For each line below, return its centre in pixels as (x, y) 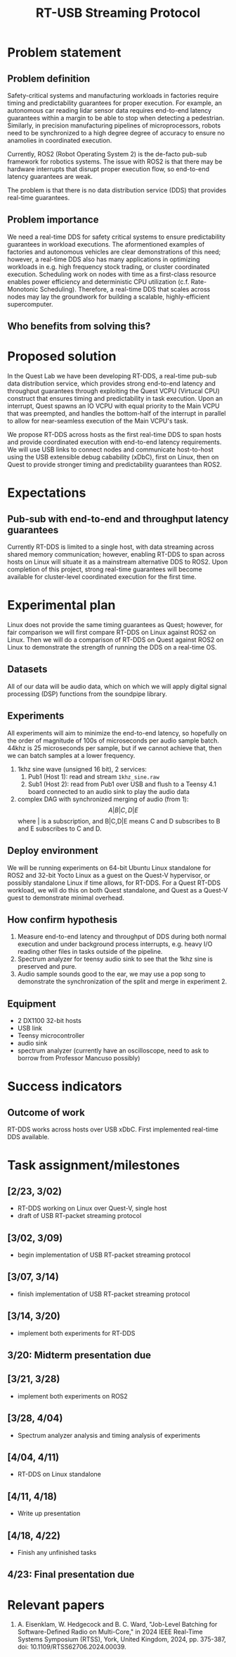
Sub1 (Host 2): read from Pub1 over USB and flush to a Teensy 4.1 (122, 784)
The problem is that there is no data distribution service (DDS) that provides (117, 190)
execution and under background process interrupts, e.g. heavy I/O (115, 944)
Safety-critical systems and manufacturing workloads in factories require (113, 95)
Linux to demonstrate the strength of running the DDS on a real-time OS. (112, 647)
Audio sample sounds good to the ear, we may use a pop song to (111, 974)
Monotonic (23, 289)
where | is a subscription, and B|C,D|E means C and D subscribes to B (119, 821)
